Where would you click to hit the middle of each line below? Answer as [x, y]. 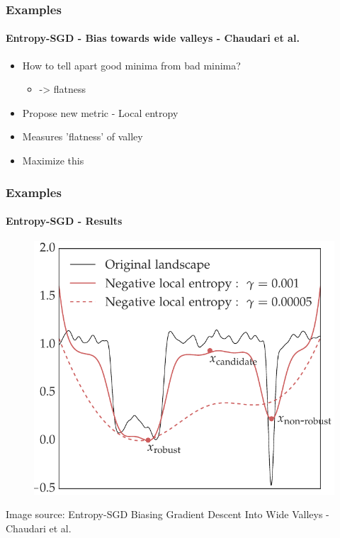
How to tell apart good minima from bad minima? [131, 65]
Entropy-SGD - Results [64, 221]
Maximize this [53, 161]
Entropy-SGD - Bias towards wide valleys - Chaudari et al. [153, 38]
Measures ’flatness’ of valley [83, 136]
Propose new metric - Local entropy [100, 112]
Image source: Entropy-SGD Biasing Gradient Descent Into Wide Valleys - [168, 514]
